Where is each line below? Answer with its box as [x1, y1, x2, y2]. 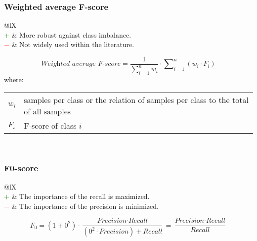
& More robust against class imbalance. [11, 29, 131, 40]
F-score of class [24, 119, 77, 131]
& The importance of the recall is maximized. [11, 191, 150, 201]
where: [4, 74, 24, 85]
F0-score [4, 162, 39, 174]
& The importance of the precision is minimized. [11, 200, 159, 211]
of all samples [24, 105, 71, 117]
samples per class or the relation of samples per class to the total [24, 94, 249, 105]
